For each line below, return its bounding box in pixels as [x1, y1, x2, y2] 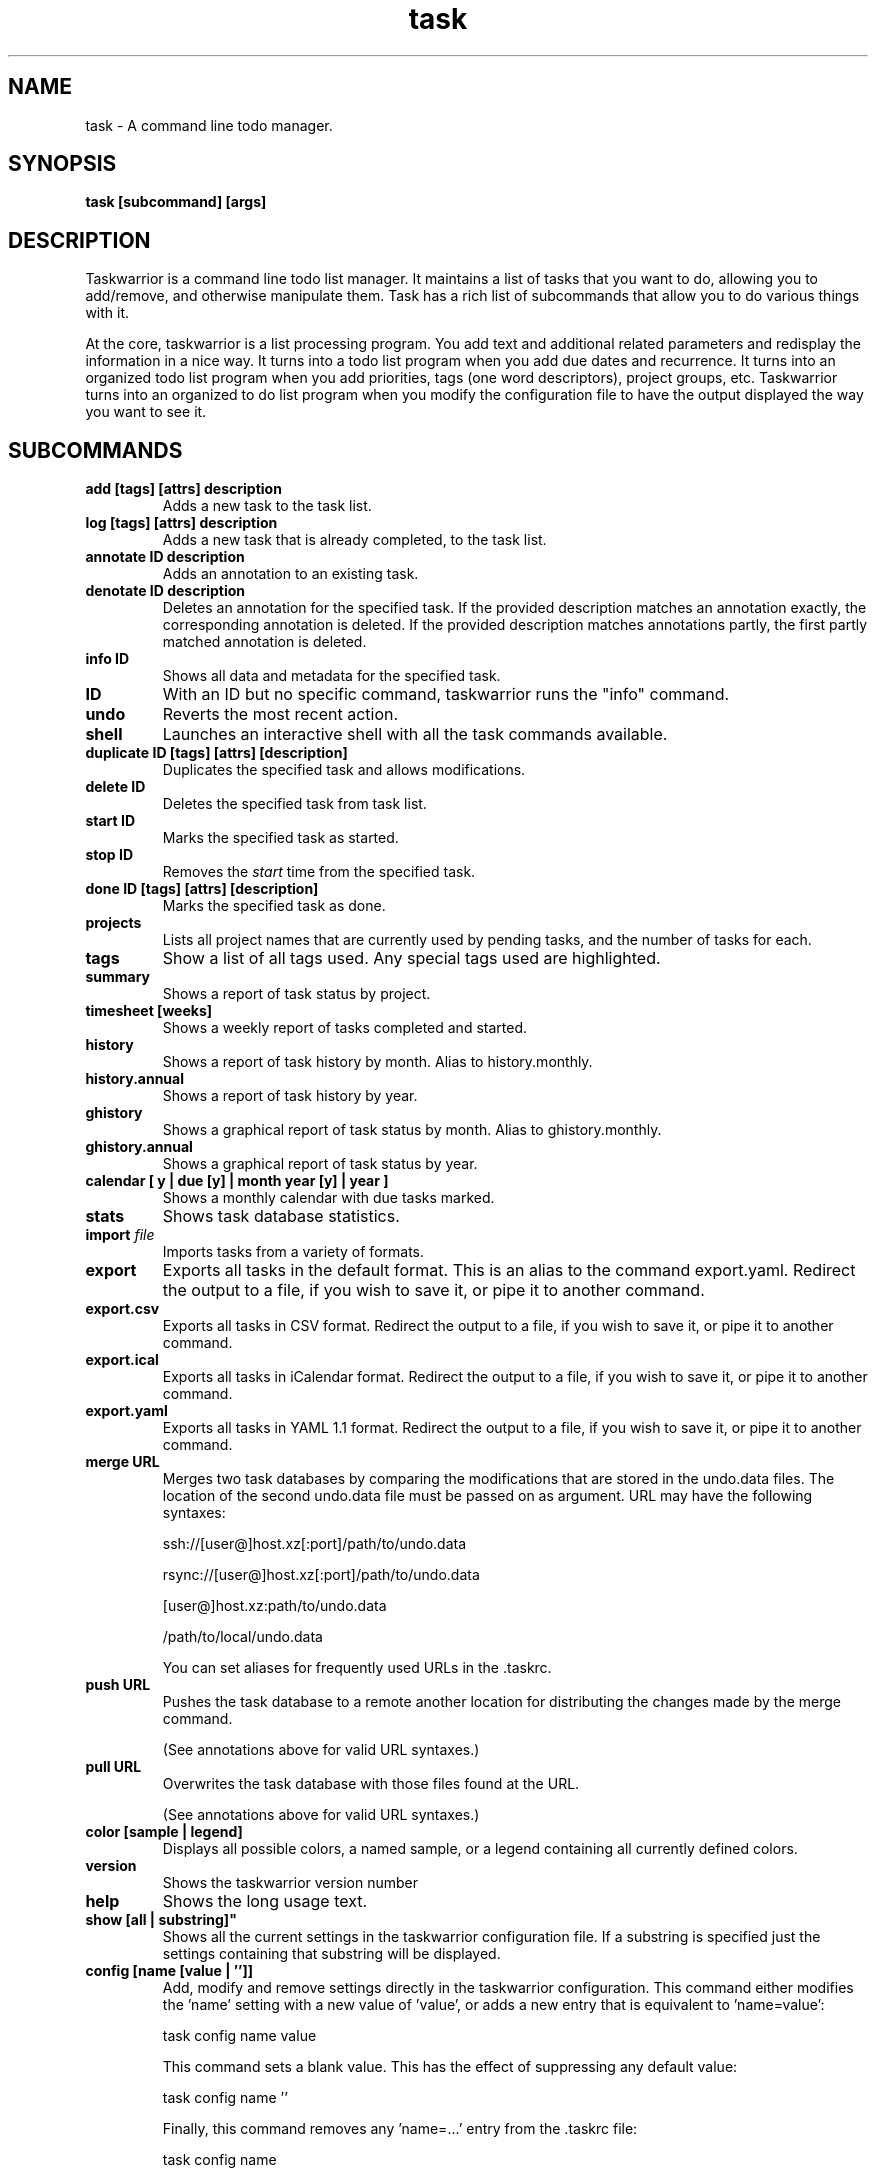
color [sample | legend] [85, 1823, 243, 1841]
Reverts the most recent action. [162, 704, 399, 725]
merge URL [85, 1453, 160, 1471]
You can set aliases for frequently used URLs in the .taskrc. [162, 1659, 552, 1677]
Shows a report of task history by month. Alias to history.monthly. [162, 1053, 593, 1071]
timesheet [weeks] [85, 1002, 213, 1020]
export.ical [85, 1351, 159, 1369]
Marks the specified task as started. [162, 829, 399, 847]
